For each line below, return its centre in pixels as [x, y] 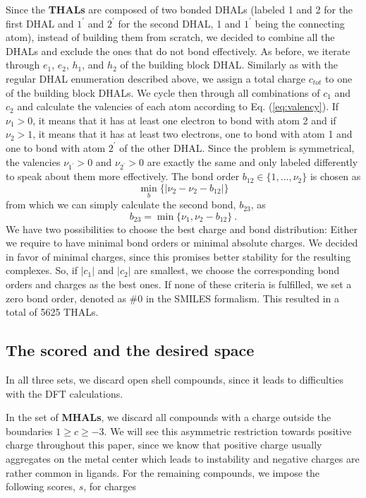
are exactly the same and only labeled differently [252, 161]
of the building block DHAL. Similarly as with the [229, 65]
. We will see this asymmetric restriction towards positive [228, 431]
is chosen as [335, 176]
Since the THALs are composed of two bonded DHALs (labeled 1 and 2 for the [179, 9]
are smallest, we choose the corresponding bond [237, 270]
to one [339, 78]
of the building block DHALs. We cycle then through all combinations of [163, 92]
